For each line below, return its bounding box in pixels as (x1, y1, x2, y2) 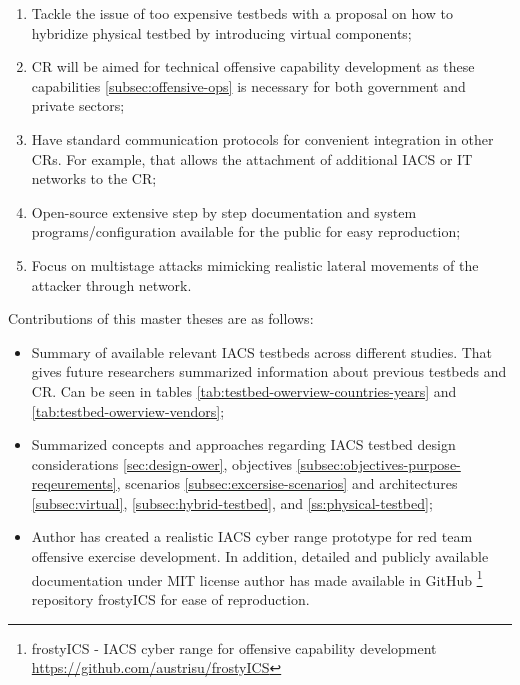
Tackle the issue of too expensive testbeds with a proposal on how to (31, 3, 454, 23)
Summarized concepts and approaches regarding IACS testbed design (31, 434, 456, 455)
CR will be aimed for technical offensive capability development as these (31, 56, 475, 77)
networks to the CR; (31, 168, 157, 189)
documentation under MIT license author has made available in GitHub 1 (31, 566, 483, 590)
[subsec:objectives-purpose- (296, 453, 461, 474)
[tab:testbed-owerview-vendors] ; (31, 400, 225, 421)
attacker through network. (31, 274, 192, 295)
